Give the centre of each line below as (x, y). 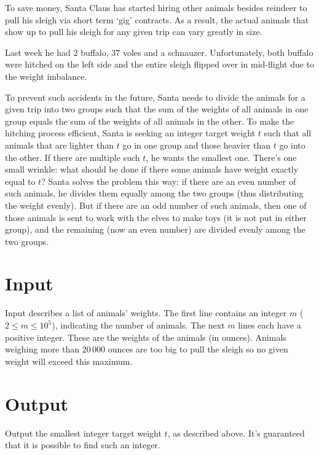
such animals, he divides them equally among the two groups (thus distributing (154, 193)
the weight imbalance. (46, 76)
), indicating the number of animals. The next (138, 325)
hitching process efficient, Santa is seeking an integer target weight (130, 133)
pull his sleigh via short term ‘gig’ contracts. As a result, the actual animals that (157, 19)
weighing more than (42, 349)
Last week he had (38, 52)
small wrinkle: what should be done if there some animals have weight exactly (152, 169)
